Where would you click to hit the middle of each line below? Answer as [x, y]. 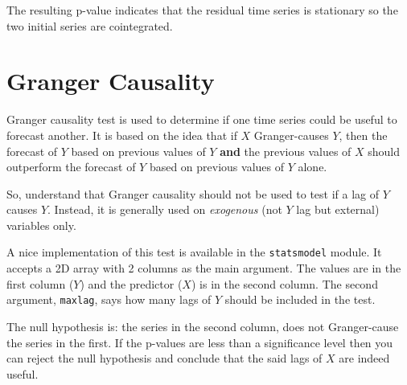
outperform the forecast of [71, 167]
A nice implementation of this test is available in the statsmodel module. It [194, 252]
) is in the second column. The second [284, 283]
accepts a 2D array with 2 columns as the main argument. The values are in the [204, 268]
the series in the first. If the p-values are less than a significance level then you [200, 342]
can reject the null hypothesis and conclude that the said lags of [164, 358]
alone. [312, 167]
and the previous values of [286, 151]
